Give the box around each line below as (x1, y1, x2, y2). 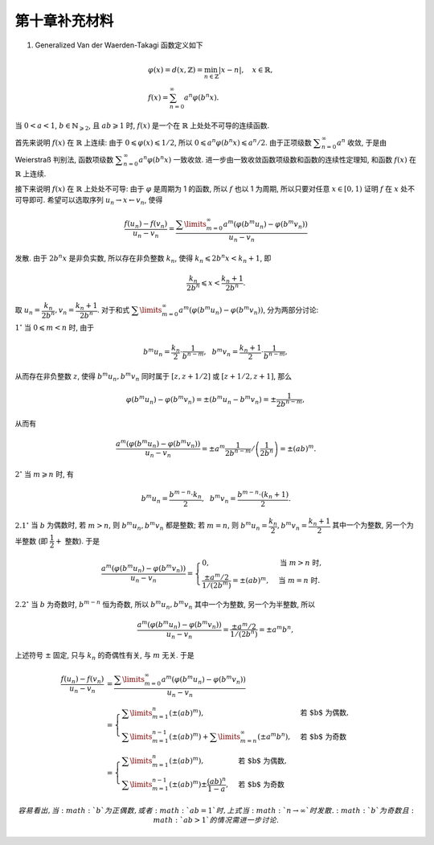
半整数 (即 (14, 535, 48, 546)
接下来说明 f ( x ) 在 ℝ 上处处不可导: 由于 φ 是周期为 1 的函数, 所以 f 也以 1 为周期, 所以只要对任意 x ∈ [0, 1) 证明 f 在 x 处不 (14, 183, 416, 193)
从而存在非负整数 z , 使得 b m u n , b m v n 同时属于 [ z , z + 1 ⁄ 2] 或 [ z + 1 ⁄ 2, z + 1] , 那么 (14, 371, 293, 383)
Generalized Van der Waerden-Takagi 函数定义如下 (35, 40, 204, 50)
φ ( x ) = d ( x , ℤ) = (147, 65, 203, 74)
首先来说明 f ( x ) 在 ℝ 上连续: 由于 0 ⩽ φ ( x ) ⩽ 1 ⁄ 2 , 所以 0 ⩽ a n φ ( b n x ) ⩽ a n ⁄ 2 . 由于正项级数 (14, 137, 313, 147)
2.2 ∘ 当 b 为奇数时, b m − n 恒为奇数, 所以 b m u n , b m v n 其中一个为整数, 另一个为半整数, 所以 (14, 599, 316, 611)
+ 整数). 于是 (55, 535, 100, 546)
